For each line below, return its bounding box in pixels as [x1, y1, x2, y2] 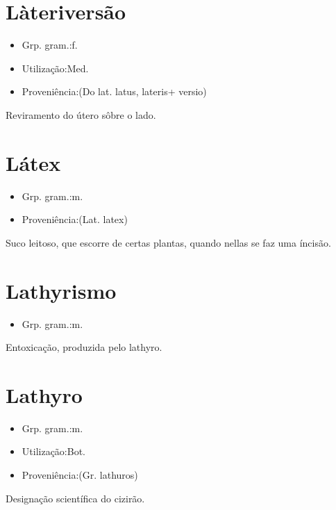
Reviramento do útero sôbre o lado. [6, 107, 156, 122]
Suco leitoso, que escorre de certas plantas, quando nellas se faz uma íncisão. [6, 235, 331, 249]
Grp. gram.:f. [22, 38, 78, 52]
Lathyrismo [6, 276, 117, 304]
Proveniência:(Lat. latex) [22, 212, 128, 227]
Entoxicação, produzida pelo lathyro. [6, 340, 162, 354]
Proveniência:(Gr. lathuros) [22, 468, 138, 482]
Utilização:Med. [22, 60, 89, 75]
